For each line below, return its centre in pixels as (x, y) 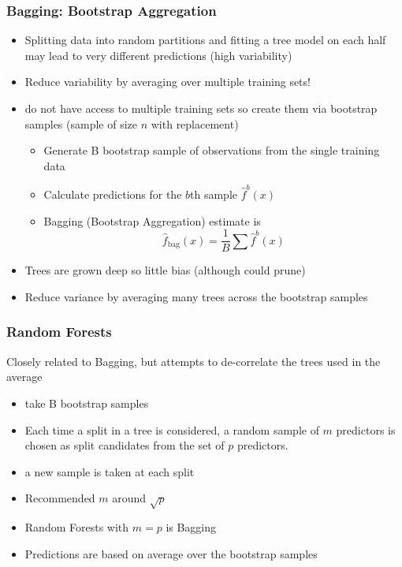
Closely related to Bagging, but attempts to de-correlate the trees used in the (194, 361)
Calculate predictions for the (113, 194)
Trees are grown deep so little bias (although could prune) (165, 270)
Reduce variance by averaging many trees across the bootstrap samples (196, 296)
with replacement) (195, 123)
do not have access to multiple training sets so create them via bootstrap (201, 108)
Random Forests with (77, 527)
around (129, 498)
